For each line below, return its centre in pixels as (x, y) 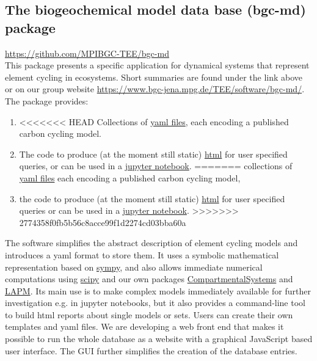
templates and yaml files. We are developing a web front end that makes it (144, 326)
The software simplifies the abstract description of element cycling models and (151, 243)
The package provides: (47, 100)
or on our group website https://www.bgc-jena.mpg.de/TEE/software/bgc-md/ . (155, 89)
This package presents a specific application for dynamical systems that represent (157, 65)
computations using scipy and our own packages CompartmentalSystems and (149, 279)
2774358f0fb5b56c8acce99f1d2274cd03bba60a (103, 222)
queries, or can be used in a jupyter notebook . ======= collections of (156, 166)
